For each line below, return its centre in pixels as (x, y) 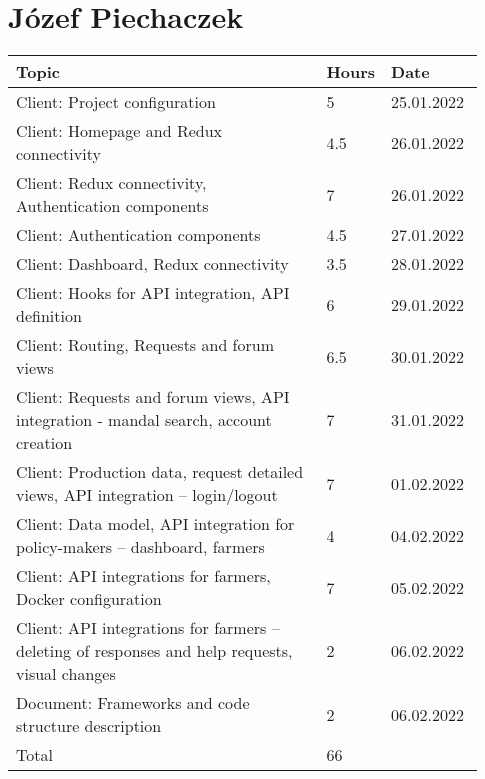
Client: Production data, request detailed (160, 472)
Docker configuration (89, 599)
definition (49, 316)
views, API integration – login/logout (147, 495)
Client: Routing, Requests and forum (145, 345)
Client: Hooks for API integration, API (153, 293)
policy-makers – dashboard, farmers (140, 547)
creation (44, 443)
